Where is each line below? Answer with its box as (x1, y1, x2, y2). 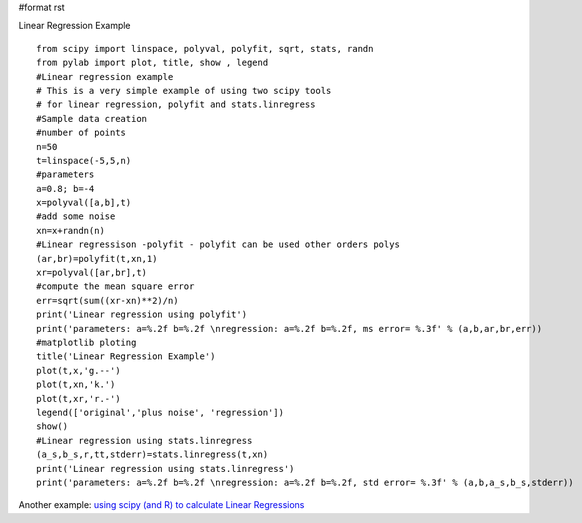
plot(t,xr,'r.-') (36, 393, 121, 404)
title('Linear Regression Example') (36, 351, 216, 362)
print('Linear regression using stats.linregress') (36, 463, 295, 474)
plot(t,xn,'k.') (36, 379, 116, 390)
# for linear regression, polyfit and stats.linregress (36, 99, 316, 110)
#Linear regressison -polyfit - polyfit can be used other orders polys (36, 239, 400, 250)
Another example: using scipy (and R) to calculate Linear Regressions (18, 499, 305, 511)
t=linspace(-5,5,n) (36, 155, 132, 166)
